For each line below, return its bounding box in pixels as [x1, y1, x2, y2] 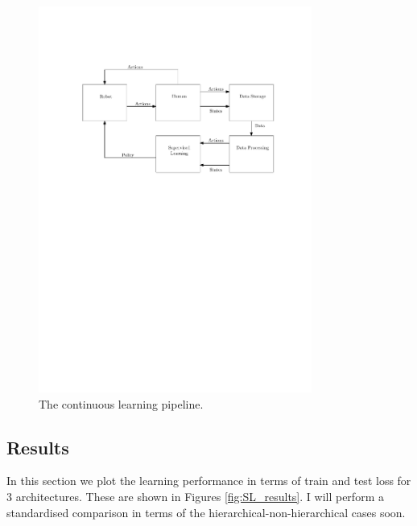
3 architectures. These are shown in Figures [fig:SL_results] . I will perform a [6, 487, 384, 504]
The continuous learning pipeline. [39, 395, 204, 412]
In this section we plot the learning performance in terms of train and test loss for [6, 472, 411, 489]
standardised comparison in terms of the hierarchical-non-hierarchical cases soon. [6, 503, 406, 520]
